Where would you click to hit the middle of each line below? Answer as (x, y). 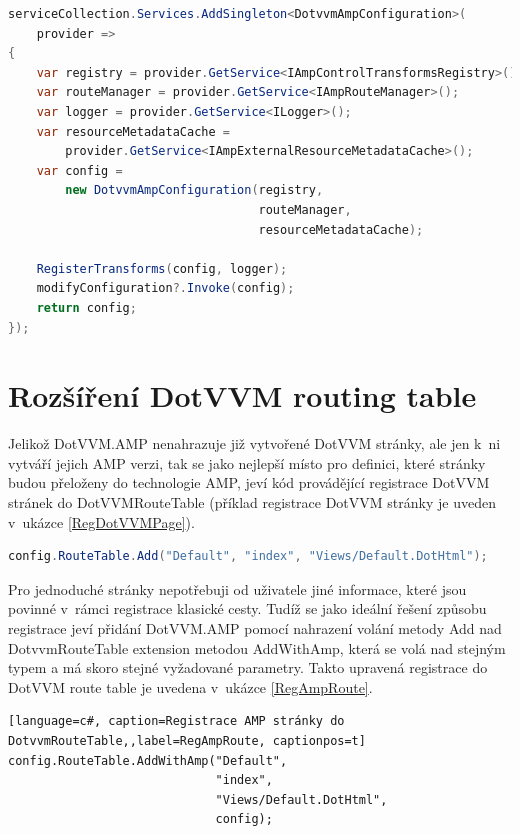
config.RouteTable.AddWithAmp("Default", (148, 760)
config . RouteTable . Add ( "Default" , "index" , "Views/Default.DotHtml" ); (248, 556)
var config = (79, 170)
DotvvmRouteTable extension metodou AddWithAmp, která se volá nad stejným (257, 647)
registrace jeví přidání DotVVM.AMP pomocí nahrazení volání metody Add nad (255, 627)
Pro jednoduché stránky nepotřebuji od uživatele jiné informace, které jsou (237, 588)
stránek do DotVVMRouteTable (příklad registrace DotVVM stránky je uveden (252, 502)
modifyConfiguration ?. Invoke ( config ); (165, 288)
